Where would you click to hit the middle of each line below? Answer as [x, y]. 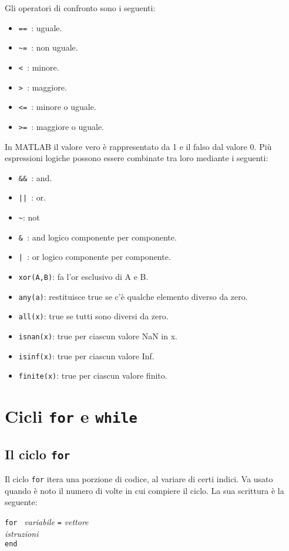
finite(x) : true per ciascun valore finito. [93, 375]
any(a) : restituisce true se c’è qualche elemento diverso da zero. [133, 296]
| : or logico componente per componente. [95, 257]
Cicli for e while [71, 416]
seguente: [21, 502]
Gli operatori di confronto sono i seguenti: [80, 8]
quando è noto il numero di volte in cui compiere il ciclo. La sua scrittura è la [144, 490]
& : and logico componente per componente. [98, 237]
